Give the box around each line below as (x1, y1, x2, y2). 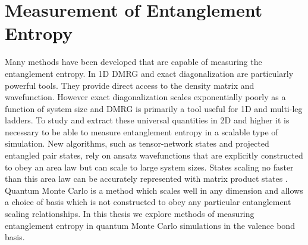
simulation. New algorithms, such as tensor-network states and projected (5, 137, 269, 150)
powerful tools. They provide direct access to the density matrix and (5, 79, 254, 91)
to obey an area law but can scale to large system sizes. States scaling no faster (5, 160, 294, 173)
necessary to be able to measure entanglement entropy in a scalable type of (5, 125, 278, 138)
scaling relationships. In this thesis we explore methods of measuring (5, 207, 254, 220)
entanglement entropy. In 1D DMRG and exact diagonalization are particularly (5, 67, 294, 79)
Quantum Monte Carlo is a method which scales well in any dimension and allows (5, 184, 303, 196)
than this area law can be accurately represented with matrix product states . (5, 172, 288, 185)
